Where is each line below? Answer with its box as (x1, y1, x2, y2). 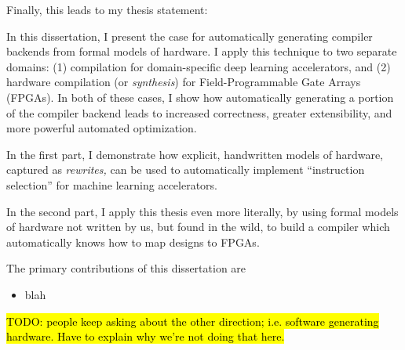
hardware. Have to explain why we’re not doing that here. (6, 328, 285, 345)
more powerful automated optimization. (6, 120, 197, 136)
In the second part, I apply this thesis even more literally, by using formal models (6, 203, 399, 219)
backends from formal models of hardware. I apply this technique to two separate (6, 43, 397, 60)
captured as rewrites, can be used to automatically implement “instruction (6, 161, 365, 178)
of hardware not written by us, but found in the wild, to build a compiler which (6, 218, 390, 235)
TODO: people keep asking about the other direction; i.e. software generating (6, 312, 379, 329)
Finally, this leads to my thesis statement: (6, 2, 208, 17)
